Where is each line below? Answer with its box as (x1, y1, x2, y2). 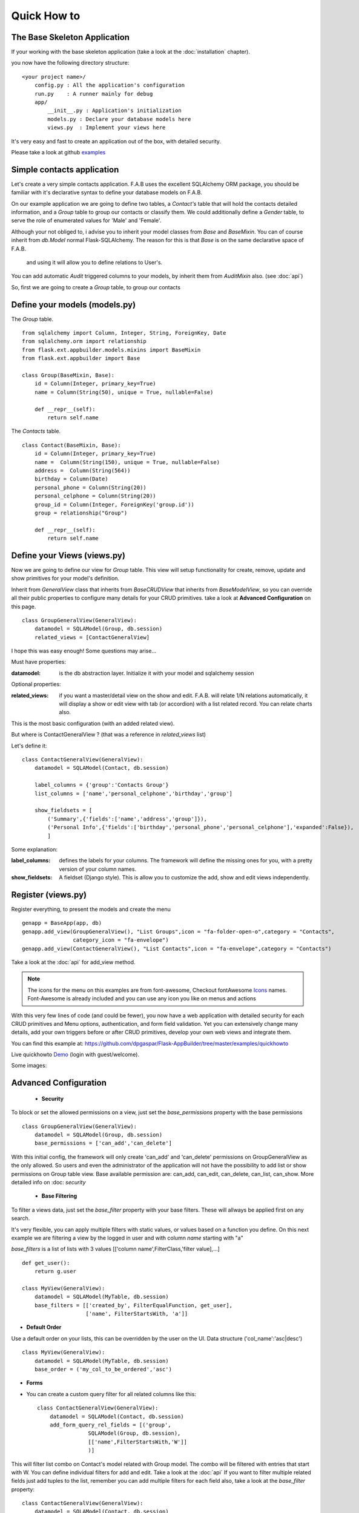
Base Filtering (41, 1192, 77, 1200)
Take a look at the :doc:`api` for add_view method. (11, 958, 136, 965)
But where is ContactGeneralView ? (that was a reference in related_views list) (11, 731, 206, 738)
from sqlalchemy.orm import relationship (22, 338, 147, 345)
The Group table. (11, 315, 54, 323)
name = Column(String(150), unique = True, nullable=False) (34, 459, 220, 465)
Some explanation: (11, 845, 58, 853)
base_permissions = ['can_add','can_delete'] (34, 1140, 173, 1147)
